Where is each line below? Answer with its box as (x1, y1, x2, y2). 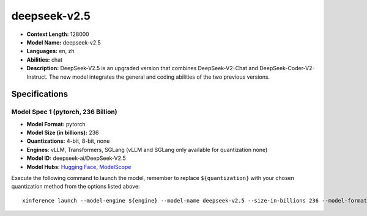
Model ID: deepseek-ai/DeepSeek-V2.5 (26, 154, 126, 162)
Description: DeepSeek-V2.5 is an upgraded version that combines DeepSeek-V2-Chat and (26, 65, 259, 72)
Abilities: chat (26, 56, 63, 63)
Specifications (11, 89, 69, 99)
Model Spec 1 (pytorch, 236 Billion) (11, 107, 117, 116)
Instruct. (26, 73, 48, 81)
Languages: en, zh (26, 48, 75, 55)
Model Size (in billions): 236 (26, 129, 99, 137)
